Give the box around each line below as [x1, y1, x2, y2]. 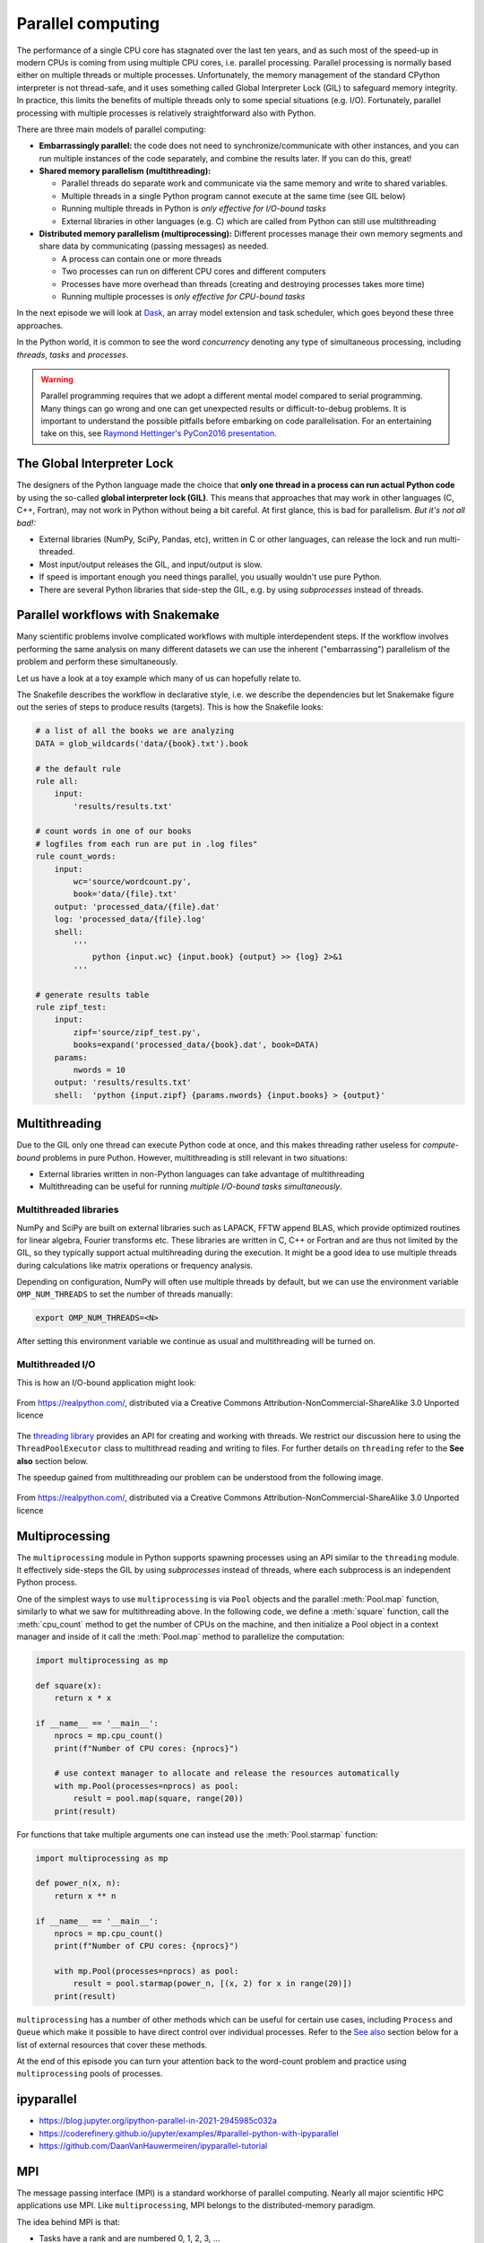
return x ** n [54, 1890, 117, 1901]
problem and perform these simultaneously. [16, 656, 178, 668]
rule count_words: [35, 851, 117, 861]
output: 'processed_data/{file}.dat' [54, 902, 220, 912]
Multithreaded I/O [16, 1358, 96, 1371]
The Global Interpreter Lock [16, 456, 174, 471]
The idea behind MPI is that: [16, 2216, 120, 2227]
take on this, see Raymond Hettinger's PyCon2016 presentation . [40, 428, 277, 439]
